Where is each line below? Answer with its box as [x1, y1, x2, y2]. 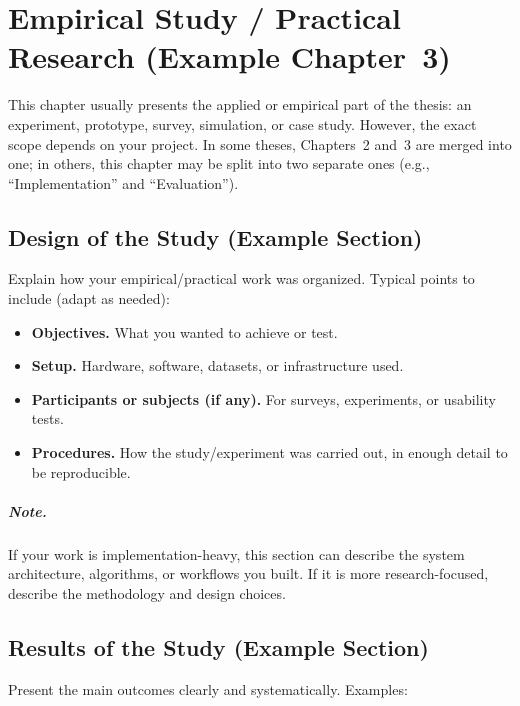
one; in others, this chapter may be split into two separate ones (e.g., [8, 153, 430, 174]
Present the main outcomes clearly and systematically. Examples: [8, 678, 408, 699]
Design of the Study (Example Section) [8, 221, 423, 252]
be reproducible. [31, 461, 131, 482]
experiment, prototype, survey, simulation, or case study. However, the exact [8, 113, 477, 134]
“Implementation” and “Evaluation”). [8, 172, 239, 193]
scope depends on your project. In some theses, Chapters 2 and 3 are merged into [8, 133, 512, 154]
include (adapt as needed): [8, 288, 170, 309]
